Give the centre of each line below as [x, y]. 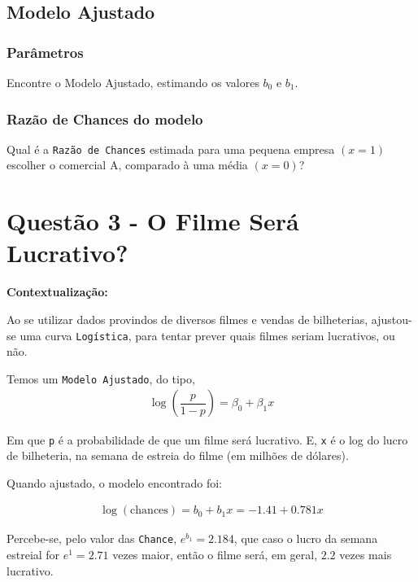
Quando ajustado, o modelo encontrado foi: [114, 482]
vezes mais [366, 555]
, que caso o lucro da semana [306, 538]
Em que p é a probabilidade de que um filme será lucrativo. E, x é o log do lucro [207, 439]
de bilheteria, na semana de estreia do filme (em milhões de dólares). [178, 455]
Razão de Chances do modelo [105, 118]
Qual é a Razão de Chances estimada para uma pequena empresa [171, 149]
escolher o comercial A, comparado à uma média [127, 165]
